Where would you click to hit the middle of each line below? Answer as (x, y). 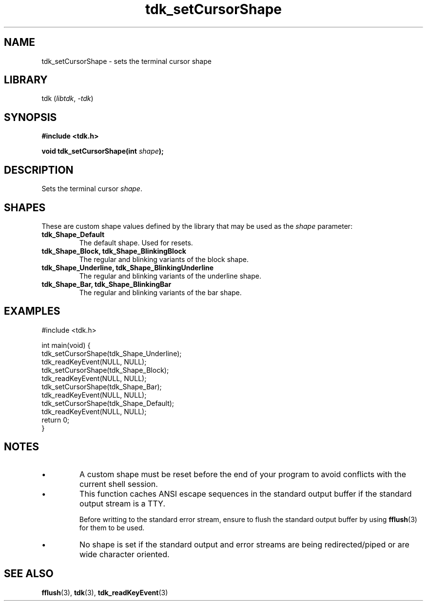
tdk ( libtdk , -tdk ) (68, 99)
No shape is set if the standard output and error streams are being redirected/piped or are (244, 544)
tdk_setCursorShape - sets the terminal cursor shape (126, 61)
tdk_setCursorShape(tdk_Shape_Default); (108, 403)
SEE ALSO (29, 574)
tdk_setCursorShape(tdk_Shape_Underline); (112, 353)
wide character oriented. (125, 554)
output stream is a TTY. (122, 503)
